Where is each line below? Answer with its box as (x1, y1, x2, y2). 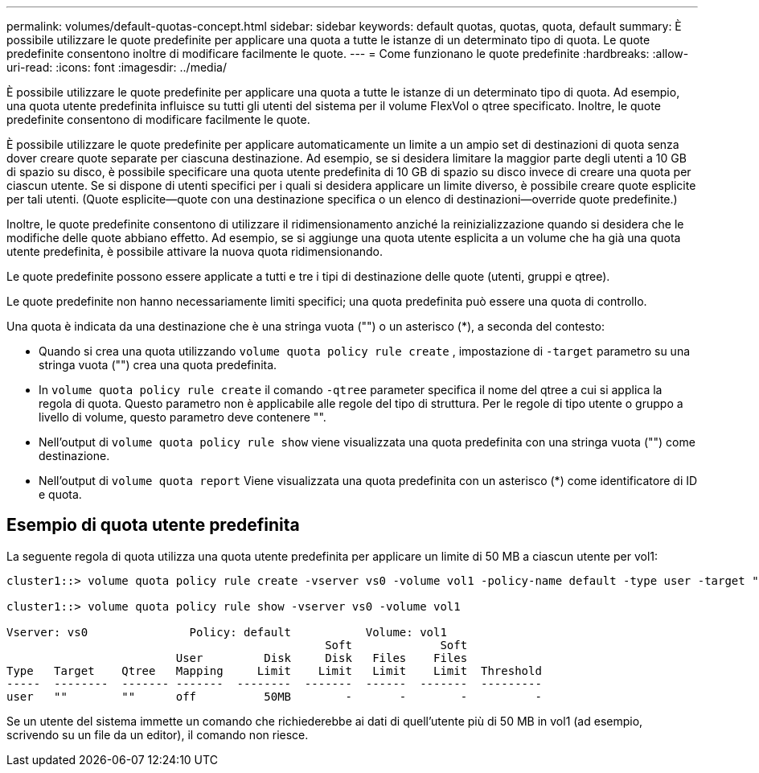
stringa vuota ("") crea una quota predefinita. (39, 358, 277, 372)
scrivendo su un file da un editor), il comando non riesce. (6, 727, 309, 742)
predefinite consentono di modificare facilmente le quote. (6, 113, 310, 126)
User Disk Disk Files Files (175, 651, 468, 664)
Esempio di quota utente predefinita (6, 515, 300, 536)
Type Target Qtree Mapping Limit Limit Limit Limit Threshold (6, 664, 542, 677)
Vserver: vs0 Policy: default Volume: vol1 (6, 625, 447, 639)
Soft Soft (325, 638, 468, 652)
